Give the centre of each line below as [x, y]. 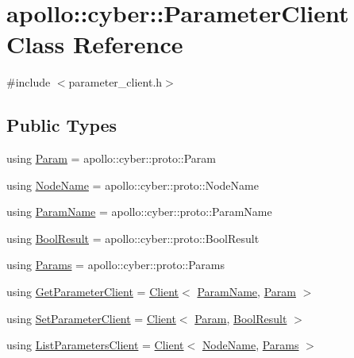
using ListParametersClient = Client [95, 345]
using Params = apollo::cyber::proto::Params [115, 265]
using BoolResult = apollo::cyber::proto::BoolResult [133, 238]
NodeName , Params [250, 345]
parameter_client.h [115, 82]
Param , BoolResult [241, 318]
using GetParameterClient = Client [93, 292]
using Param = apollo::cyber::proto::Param [111, 158]
